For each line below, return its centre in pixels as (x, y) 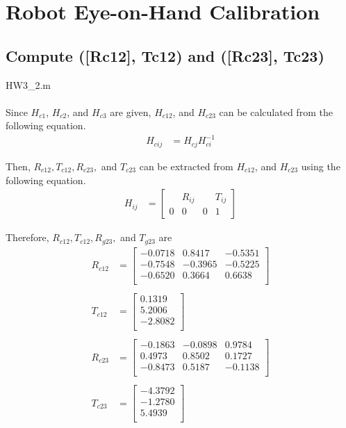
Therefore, (27, 237)
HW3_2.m (28, 84)
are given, (131, 112)
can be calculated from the (276, 112)
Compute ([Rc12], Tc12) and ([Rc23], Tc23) (165, 55)
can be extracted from (186, 166)
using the (321, 166)
